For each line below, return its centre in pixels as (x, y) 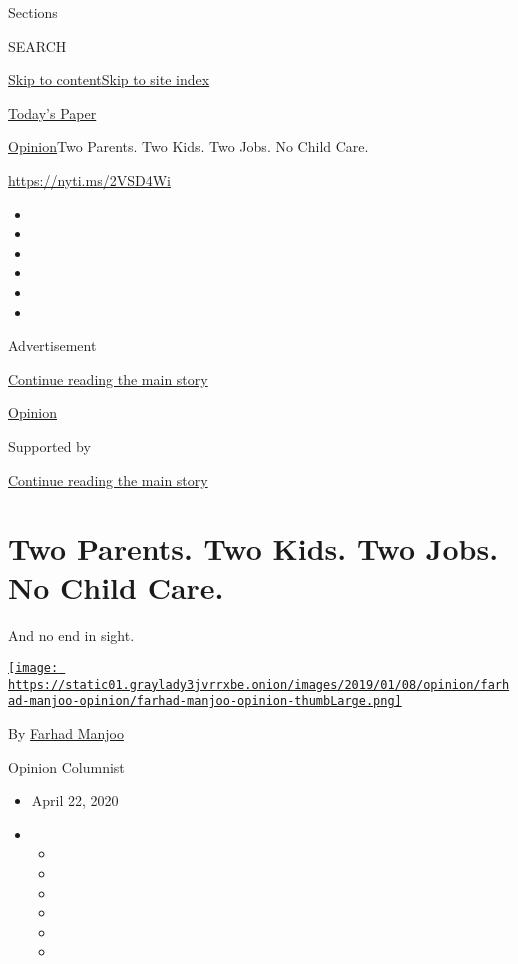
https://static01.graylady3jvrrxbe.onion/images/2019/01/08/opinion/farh (259, 684)
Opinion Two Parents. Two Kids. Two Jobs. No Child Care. (188, 146)
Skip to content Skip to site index (109, 79)
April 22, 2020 (75, 800)
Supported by (49, 445)
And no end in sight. (71, 635)
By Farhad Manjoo (66, 732)
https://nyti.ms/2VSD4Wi (89, 179)
